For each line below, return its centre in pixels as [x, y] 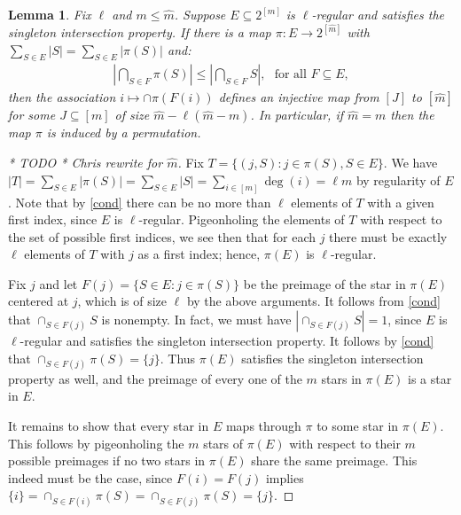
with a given [401, 202]
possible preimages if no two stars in [107, 460]
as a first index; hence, [199, 254]
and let [59, 283]
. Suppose [200, 14]
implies [285, 477]
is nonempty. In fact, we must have [196, 320]
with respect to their [345, 443]
